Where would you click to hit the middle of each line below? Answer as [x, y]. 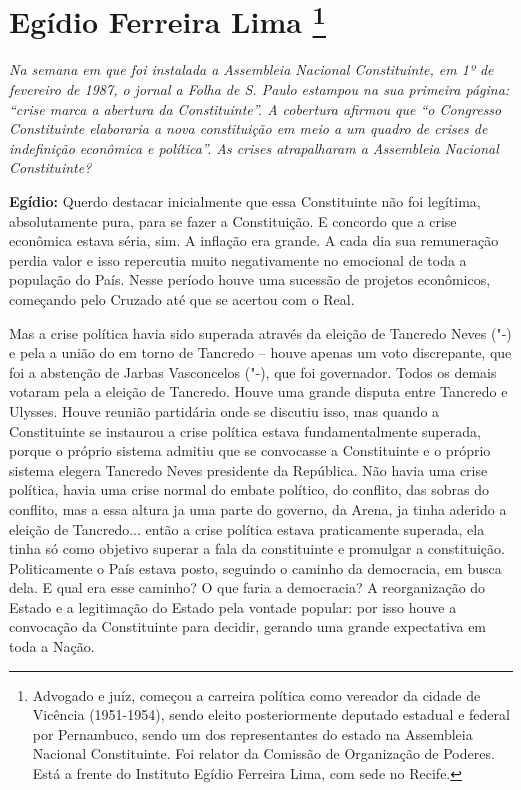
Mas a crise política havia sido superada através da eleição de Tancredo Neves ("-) [260, 332]
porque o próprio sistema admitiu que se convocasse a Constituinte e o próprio [250, 450]
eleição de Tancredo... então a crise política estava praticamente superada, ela [247, 528]
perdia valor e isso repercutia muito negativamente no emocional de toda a [238, 259]
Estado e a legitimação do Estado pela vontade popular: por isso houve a [233, 606]
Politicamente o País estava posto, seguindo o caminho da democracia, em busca [255, 567]
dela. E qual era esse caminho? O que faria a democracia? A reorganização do [247, 587]
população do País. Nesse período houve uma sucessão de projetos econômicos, [250, 279]
